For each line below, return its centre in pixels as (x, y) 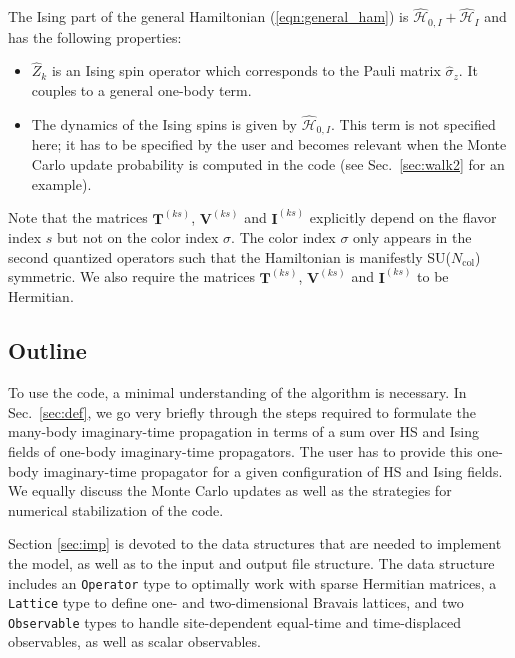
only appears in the (412, 237)
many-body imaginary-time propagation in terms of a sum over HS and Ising (243, 431)
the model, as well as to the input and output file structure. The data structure (251, 562)
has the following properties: (95, 36)
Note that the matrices (78, 217)
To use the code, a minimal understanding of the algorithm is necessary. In (237, 392)
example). (61, 183)
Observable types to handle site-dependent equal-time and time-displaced (234, 621)
